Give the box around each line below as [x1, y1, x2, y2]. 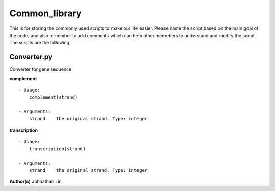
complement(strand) [29, 94, 78, 100]
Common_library [9, 8, 82, 19]
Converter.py [9, 53, 53, 61]
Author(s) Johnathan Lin [9, 178, 62, 185]
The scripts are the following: [9, 40, 71, 46]
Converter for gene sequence [9, 66, 72, 72]
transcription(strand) [29, 146, 86, 152]
